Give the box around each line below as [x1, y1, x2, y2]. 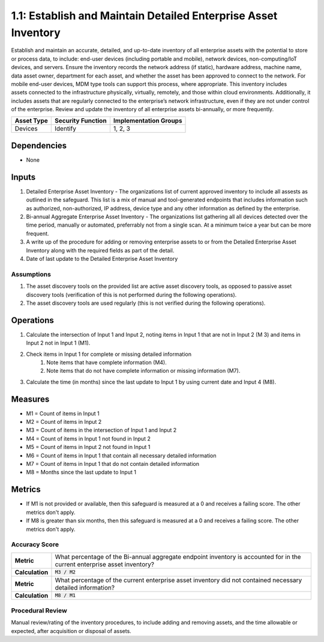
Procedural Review [11, 607, 67, 615]
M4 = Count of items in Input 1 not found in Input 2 [26, 435, 151, 442]
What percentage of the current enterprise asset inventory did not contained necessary [55, 576, 302, 584]
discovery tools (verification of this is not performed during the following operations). [26, 291, 237, 298]
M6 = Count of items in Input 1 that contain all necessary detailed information [26, 451, 217, 459]
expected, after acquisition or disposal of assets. [11, 627, 131, 634]
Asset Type [14, 117, 48, 125]
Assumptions [11, 270, 51, 278]
